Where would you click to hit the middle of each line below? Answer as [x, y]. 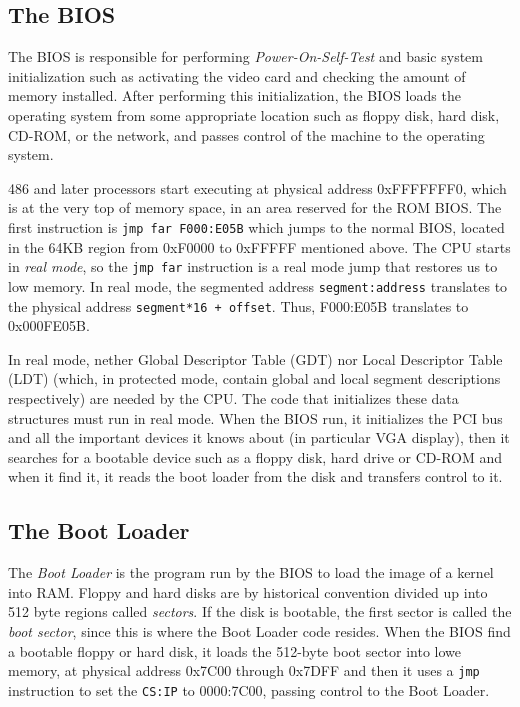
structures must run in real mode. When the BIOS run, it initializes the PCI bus [255, 417]
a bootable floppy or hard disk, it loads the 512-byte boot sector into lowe [235, 650]
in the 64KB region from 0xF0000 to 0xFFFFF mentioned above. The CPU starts [259, 246]
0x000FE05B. [49, 325]
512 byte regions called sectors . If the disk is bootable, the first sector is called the [260, 611]
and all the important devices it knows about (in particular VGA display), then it [259, 437]
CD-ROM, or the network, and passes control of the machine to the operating [246, 134]
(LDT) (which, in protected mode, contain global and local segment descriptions [254, 378]
